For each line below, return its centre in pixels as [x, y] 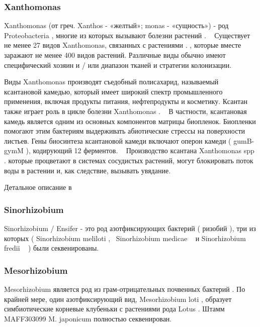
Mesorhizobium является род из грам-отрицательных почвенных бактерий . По [125, 289]
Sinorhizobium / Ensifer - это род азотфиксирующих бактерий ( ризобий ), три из [130, 228]
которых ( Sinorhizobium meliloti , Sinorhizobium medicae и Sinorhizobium [125, 238]
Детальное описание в [38, 187]
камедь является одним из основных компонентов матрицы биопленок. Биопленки [130, 121]
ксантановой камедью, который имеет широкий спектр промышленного [113, 91]
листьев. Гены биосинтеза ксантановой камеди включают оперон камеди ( [118, 140]
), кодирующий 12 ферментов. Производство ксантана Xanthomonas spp [140, 150]
